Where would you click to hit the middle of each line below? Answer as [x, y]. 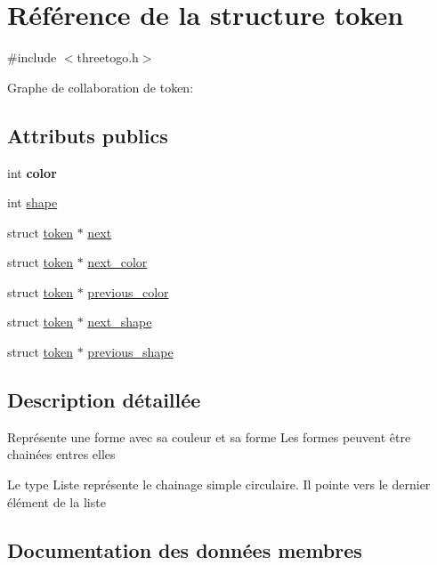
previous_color [128, 291]
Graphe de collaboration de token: [101, 87]
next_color [117, 262]
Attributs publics [88, 135]
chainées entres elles [61, 454]
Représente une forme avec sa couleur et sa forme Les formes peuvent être [209, 436]
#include [32, 57]
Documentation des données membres [185, 549]
